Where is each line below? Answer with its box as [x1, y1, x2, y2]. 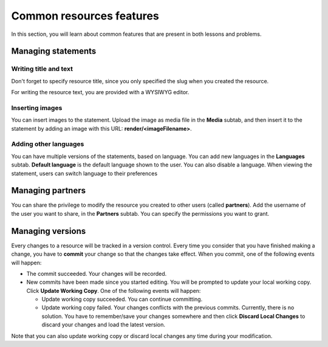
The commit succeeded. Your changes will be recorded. [26, 270, 167, 277]
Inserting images [11, 103, 63, 112]
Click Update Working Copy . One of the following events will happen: [26, 287, 201, 294]
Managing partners [11, 185, 86, 196]
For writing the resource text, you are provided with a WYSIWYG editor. [11, 89, 190, 96]
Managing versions [11, 225, 86, 236]
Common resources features [11, 9, 159, 22]
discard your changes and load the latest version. [41, 321, 166, 328]
